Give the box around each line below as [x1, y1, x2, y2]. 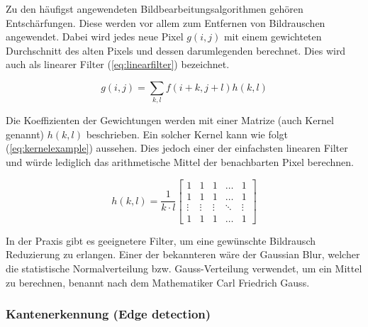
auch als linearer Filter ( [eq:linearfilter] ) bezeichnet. [6, 57, 230, 72]
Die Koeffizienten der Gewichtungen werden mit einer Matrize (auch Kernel [6, 113, 334, 128]
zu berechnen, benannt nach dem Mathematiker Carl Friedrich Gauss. [6, 275, 310, 289]
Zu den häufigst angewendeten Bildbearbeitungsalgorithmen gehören [6, 1, 303, 16]
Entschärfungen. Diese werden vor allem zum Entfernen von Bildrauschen [6, 15, 325, 30]
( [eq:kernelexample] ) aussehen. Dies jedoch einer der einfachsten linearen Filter [6, 140, 348, 155]
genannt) [6, 126, 45, 141]
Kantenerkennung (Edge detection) [6, 305, 211, 323]
